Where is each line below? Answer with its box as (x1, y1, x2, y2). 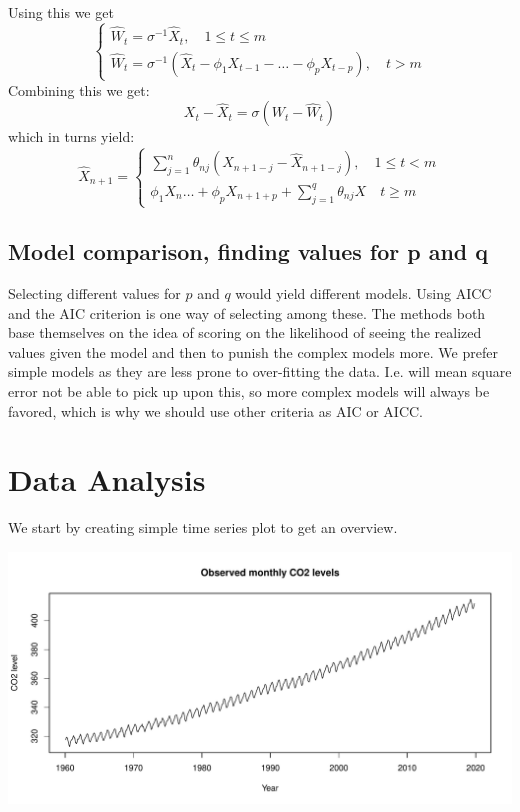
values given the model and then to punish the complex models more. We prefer (8, 341, 498, 362)
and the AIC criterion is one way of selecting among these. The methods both (8, 302, 486, 323)
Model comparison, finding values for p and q (8, 236, 489, 267)
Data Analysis (8, 459, 206, 500)
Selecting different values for (8, 283, 181, 304)
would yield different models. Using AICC (235, 283, 492, 304)
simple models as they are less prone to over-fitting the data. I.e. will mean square (8, 361, 512, 382)
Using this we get (8, 2, 114, 22)
